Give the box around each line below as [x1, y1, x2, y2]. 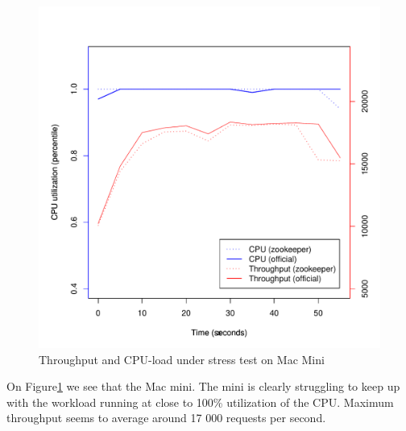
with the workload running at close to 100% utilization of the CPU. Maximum [6, 393, 394, 410]
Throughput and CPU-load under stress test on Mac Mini [39, 350, 325, 367]
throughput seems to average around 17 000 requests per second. [6, 409, 326, 426]
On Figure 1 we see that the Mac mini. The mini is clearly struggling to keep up [6, 378, 400, 395]
